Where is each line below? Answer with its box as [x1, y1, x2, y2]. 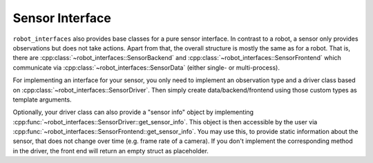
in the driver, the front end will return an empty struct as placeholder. [12, 146, 209, 155]
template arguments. [12, 95, 72, 104]
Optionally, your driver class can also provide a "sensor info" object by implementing [12, 108, 254, 117]
